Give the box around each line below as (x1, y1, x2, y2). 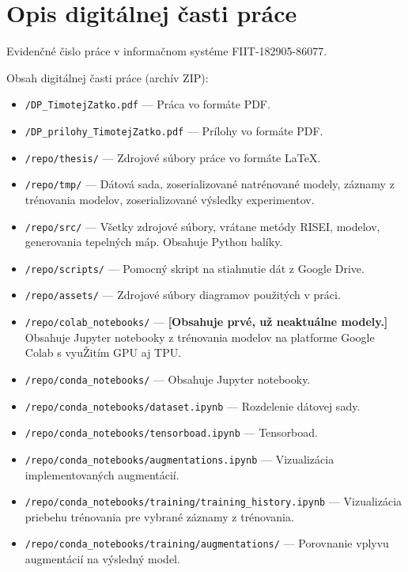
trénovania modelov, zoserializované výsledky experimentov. (25, 191, 315, 207)
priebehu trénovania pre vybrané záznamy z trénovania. (25, 508, 294, 525)
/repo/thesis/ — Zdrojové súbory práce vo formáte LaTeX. (25, 149, 321, 165)
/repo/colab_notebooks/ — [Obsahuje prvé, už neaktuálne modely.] (25, 313, 388, 330)
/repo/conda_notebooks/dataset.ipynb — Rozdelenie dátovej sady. (25, 397, 361, 414)
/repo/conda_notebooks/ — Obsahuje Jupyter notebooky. (25, 370, 311, 387)
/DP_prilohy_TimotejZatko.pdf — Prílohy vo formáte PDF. (25, 122, 323, 138)
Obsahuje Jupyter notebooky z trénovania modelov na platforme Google (25, 328, 375, 345)
